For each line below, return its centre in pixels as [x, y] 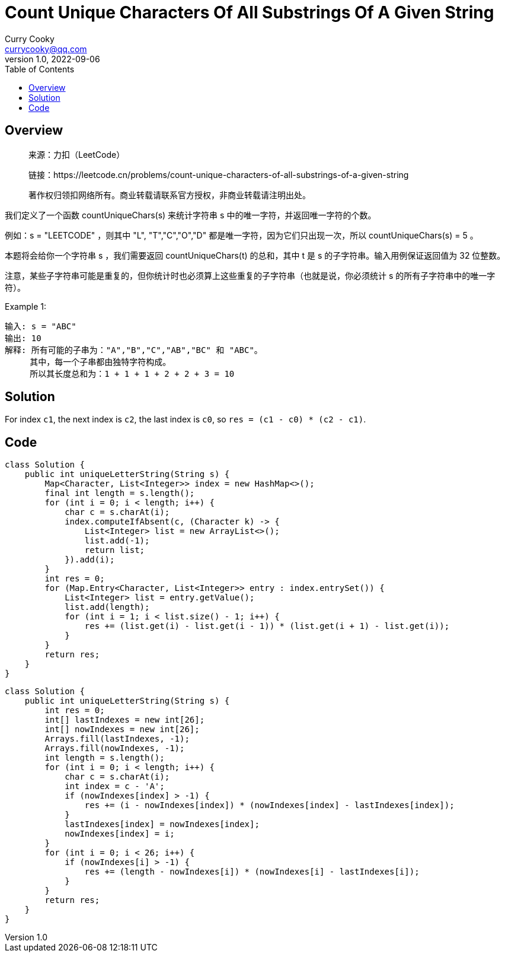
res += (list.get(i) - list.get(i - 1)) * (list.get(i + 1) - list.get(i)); [267, 626]
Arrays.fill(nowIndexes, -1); [115, 748]
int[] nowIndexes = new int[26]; [122, 729]
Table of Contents [40, 69]
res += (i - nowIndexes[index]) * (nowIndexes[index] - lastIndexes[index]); [269, 805]
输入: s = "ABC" [41, 326]
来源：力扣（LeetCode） [77, 154]
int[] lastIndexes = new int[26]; [125, 720]
